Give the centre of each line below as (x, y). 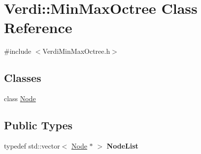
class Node (20, 98)
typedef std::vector (32, 145)
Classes (23, 78)
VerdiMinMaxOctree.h (76, 51)
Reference (38, 27)
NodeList (122, 145)
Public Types (38, 125)
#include (18, 51)
